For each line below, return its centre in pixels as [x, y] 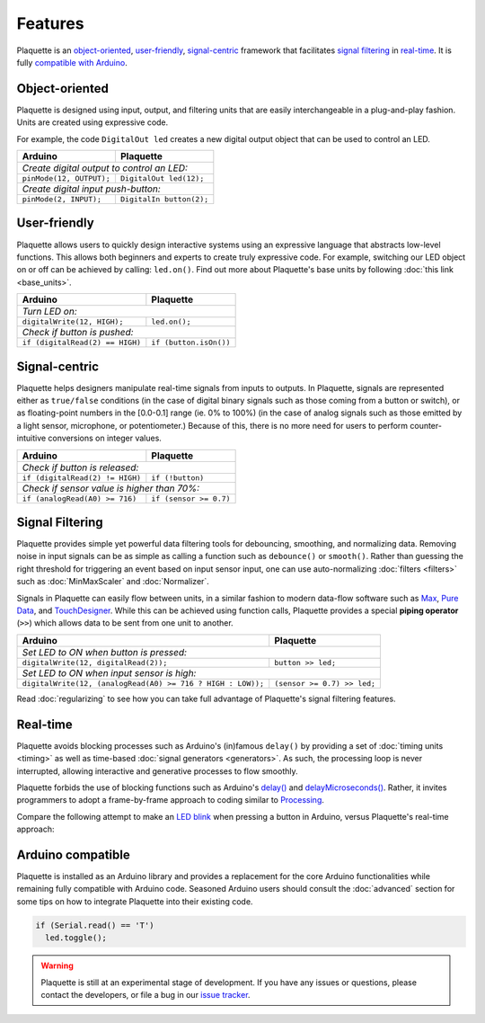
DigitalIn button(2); [164, 199]
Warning [57, 965]
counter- [426, 425]
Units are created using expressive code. [93, 122]
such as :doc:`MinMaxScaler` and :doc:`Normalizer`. [113, 582]
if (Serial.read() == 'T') [95, 925]
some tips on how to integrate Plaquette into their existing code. [135, 901]
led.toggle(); [76, 938]
